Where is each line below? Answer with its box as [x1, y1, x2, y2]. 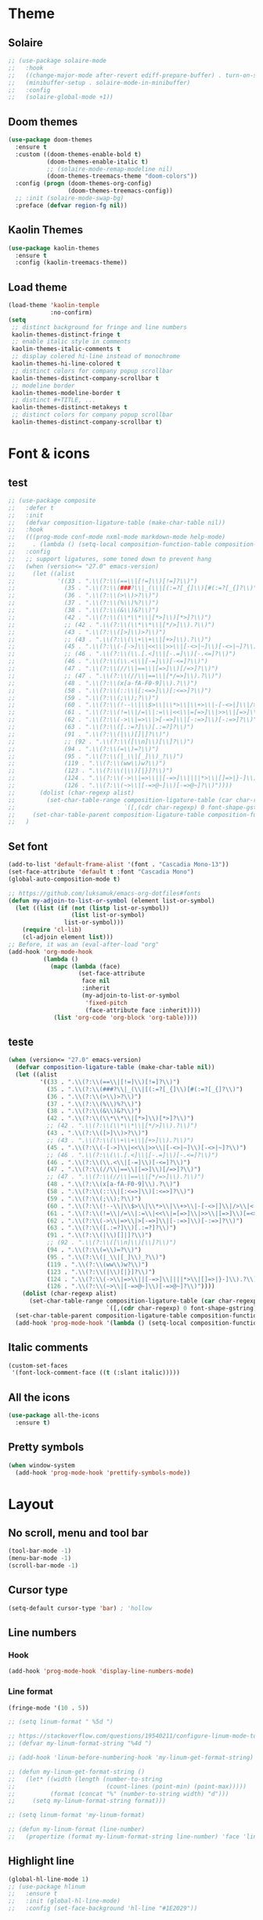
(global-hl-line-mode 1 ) [8, 1875, 89, 1883]
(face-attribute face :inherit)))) [85, 1006, 201, 1014]
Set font [8, 840, 49, 853]
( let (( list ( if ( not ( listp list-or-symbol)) [15, 904, 170, 912]
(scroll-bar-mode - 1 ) [8, 1562, 79, 1570]
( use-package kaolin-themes [8, 244, 100, 252]
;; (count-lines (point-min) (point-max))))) [8, 1783, 247, 1790]
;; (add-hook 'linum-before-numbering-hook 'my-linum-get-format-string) [8, 1753, 254, 1762]
